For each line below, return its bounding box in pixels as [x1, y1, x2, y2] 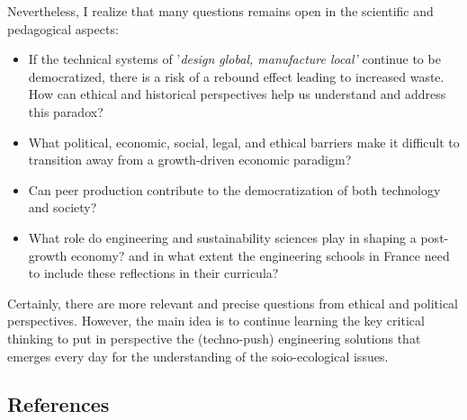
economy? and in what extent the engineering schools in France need [70, 246, 450, 264]
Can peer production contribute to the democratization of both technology [28, 180, 441, 199]
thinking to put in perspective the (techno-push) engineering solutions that [7, 328, 421, 347]
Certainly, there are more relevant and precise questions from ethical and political [7, 293, 459, 312]
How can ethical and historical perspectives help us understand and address [28, 85, 446, 103]
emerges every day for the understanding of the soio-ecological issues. [7, 346, 389, 365]
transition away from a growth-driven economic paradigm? [28, 150, 352, 169]
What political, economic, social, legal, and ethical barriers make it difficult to [28, 132, 460, 151]
